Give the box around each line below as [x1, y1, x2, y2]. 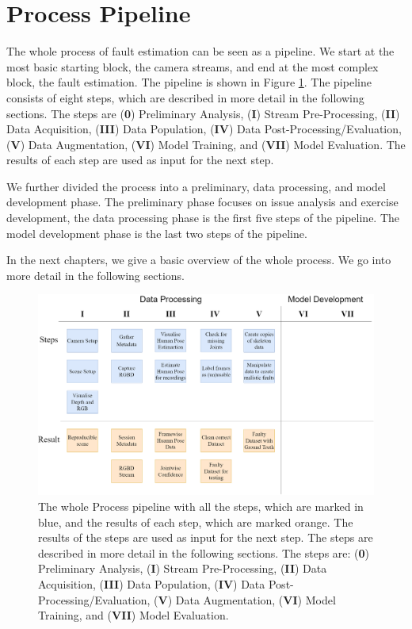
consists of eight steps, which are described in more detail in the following [6, 89, 364, 105]
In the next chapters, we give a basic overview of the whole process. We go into [6, 251, 391, 268]
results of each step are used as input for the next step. [6, 151, 274, 168]
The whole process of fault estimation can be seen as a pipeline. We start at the [6, 43, 395, 59]
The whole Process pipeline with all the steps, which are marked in [38, 498, 364, 515]
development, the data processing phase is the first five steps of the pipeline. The [6, 209, 400, 226]
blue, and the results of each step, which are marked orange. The [38, 513, 353, 530]
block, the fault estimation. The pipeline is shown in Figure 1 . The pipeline [6, 74, 372, 90]
